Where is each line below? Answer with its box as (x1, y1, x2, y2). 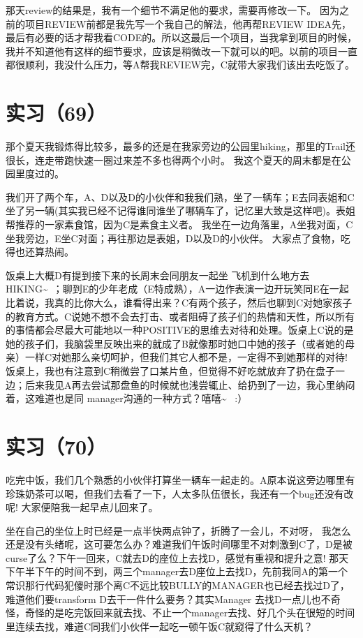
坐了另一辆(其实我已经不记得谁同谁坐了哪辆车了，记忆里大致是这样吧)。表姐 (6, 203, 355, 218)
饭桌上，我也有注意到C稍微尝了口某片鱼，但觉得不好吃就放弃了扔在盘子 (6, 364, 336, 378)
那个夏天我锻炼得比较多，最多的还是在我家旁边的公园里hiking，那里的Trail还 (6, 139, 355, 154)
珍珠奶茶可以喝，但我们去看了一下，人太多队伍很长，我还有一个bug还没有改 (6, 486, 354, 500)
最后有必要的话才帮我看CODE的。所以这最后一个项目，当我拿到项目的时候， (6, 30, 357, 45)
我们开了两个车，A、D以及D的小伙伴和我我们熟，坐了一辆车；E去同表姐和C (6, 189, 355, 204)
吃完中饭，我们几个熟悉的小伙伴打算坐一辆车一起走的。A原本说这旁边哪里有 (6, 472, 355, 487)
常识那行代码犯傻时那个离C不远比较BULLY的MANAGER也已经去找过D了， (6, 578, 350, 593)
